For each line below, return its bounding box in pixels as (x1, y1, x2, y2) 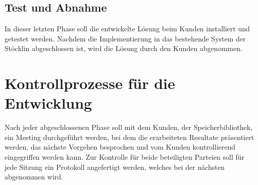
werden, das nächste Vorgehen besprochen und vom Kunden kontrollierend (5, 142, 236, 152)
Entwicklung (5, 92, 92, 113)
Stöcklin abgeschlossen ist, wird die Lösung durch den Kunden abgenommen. (5, 43, 242, 54)
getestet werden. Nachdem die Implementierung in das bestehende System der (5, 33, 246, 43)
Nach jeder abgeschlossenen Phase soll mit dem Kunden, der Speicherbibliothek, (5, 122, 253, 132)
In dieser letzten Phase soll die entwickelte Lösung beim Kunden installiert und (5, 23, 250, 34)
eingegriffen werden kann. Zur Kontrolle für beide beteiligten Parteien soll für (5, 152, 245, 162)
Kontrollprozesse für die (5, 73, 175, 94)
